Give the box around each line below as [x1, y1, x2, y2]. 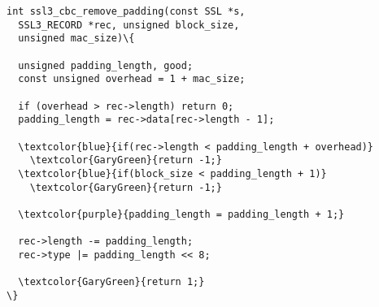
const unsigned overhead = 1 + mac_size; [18, 73, 246, 85]
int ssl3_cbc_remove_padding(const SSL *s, [7, 6, 246, 17]
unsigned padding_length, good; [18, 59, 194, 71]
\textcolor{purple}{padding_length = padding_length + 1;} [18, 208, 345, 220]
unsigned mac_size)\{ [18, 32, 135, 45]
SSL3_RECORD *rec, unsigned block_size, [18, 19, 240, 31]
